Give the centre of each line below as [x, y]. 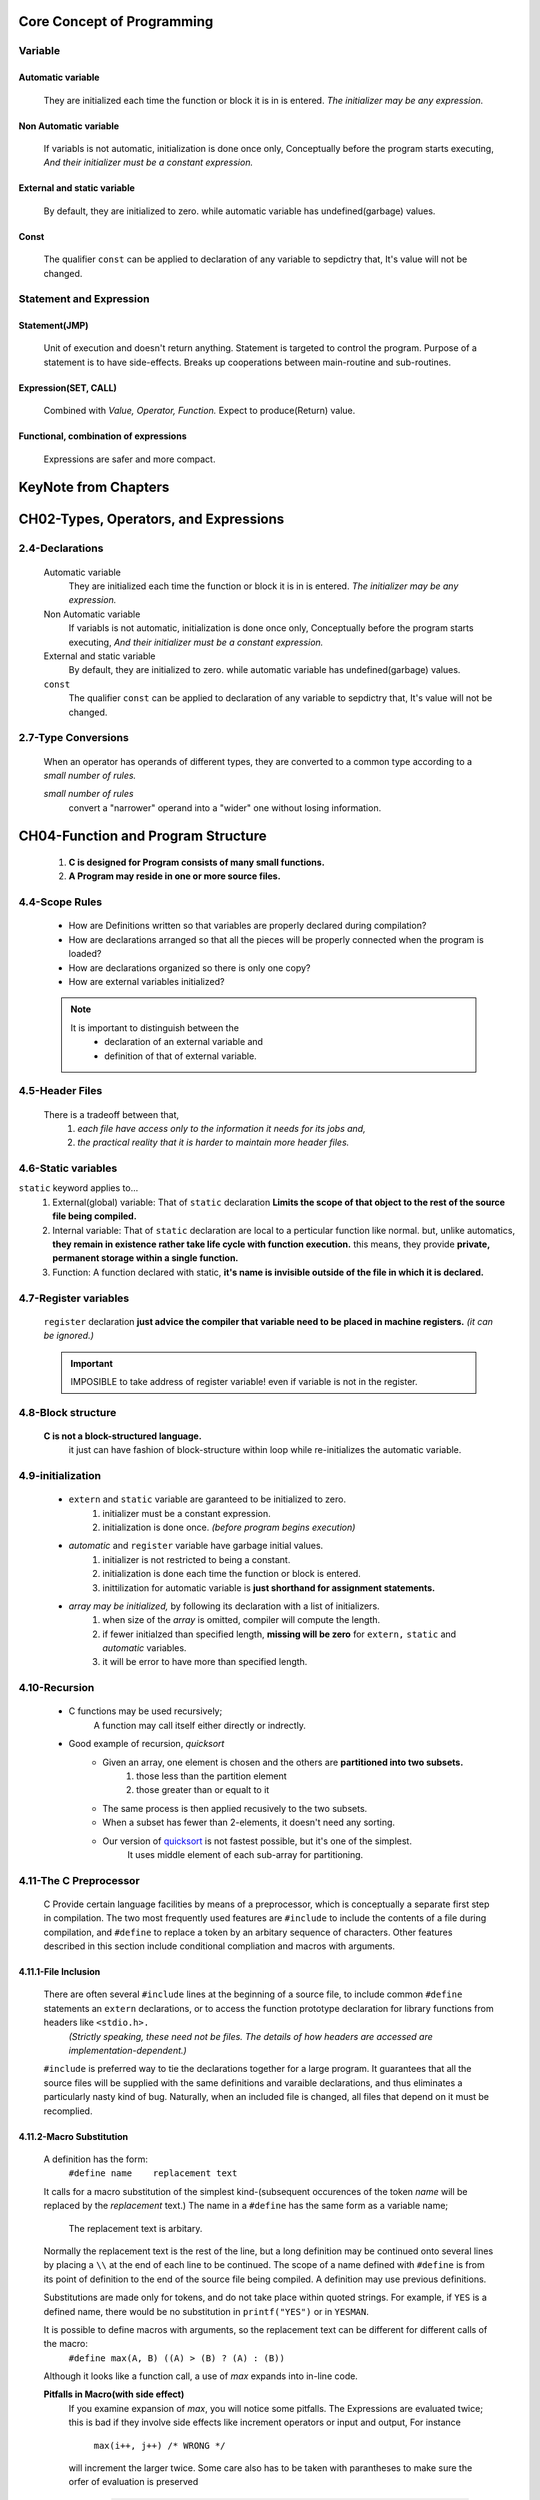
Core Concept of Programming [116, 21]
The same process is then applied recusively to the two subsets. [235, 1808]
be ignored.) [69, 1336]
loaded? [85, 954]
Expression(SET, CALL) [67, 387]
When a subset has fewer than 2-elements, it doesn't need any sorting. [248, 1822]
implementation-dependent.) [127, 2051]
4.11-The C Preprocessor [79, 1880]
